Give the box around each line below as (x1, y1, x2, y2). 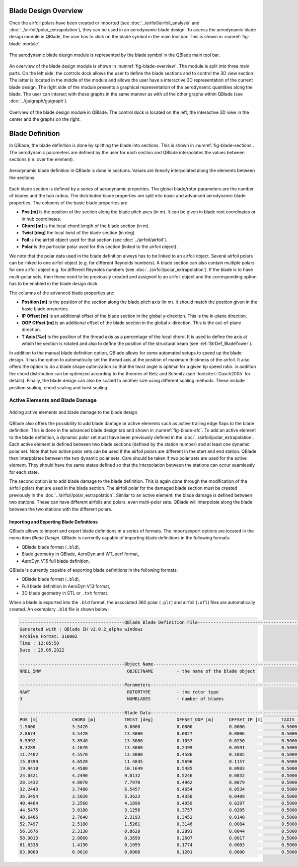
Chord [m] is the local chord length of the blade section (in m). (21, 223, 150, 229)
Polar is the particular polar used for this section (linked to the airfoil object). (21, 244, 178, 250)
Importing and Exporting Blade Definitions (9, 519, 98, 524)
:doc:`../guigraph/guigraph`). (9, 98, 68, 104)
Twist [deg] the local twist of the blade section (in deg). (21, 230, 136, 236)
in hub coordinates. (21, 216, 62, 222)
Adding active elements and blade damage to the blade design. (9, 409, 139, 415)
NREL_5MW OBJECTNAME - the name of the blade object (19, 668, 256, 674)
